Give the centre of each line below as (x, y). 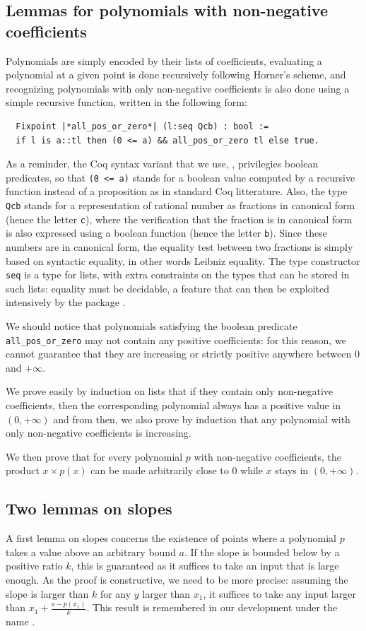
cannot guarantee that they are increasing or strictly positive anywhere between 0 (183, 354)
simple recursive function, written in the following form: (126, 102)
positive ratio (34, 566)
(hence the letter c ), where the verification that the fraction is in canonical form (179, 219)
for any (116, 593)
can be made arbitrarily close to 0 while (177, 470)
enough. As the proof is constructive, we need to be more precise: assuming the (177, 579)
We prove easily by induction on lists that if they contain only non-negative (170, 391)
